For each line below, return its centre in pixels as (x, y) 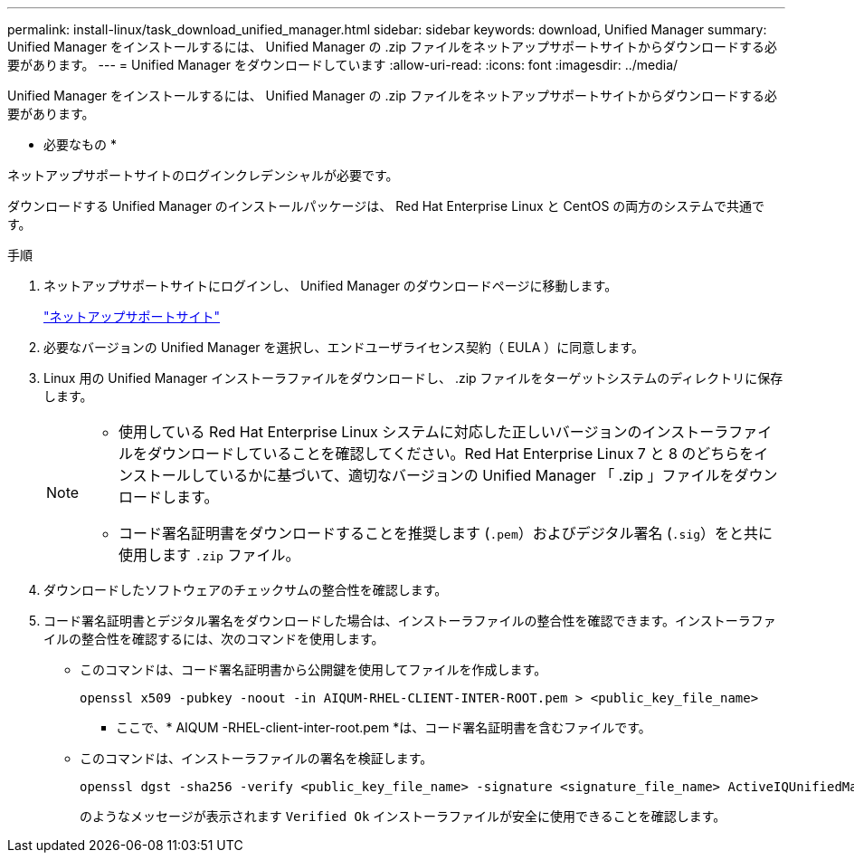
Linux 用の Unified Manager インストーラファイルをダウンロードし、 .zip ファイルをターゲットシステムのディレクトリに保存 (413, 378)
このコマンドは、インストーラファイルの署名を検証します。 (256, 758)
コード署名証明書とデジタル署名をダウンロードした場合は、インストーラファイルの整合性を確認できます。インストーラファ (410, 621)
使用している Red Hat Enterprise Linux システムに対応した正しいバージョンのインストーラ (424, 432)
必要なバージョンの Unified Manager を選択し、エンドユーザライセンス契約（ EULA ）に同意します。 (344, 347)
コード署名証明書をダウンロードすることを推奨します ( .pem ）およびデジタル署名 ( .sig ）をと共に (446, 533)
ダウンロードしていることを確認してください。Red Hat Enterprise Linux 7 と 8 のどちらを (451, 454)
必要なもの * (80, 144)
